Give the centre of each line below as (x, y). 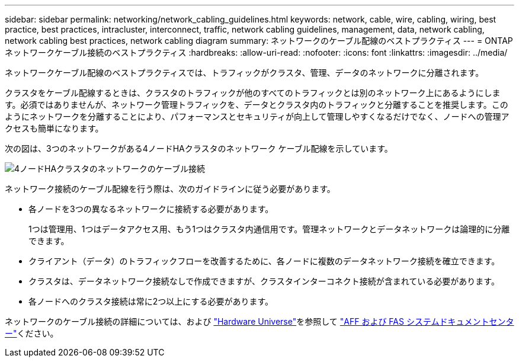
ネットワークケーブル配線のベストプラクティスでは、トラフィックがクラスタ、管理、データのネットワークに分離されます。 (244, 73)
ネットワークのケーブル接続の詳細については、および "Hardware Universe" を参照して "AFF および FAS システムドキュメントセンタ (259, 321)
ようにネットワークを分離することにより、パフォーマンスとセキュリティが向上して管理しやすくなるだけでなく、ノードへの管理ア (257, 116)
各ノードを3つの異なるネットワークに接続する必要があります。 (151, 209)
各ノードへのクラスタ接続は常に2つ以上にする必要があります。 (151, 301)
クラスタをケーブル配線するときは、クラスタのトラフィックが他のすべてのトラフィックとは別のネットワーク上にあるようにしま (253, 93)
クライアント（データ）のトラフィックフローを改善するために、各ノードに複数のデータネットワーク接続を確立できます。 (264, 261)
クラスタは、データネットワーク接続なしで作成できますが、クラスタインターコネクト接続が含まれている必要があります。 (264, 281)
